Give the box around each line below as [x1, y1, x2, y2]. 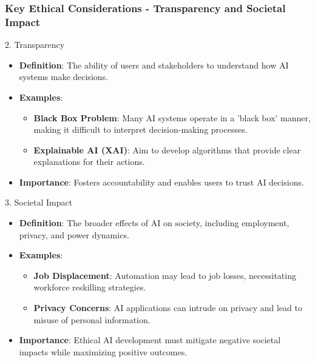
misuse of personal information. [33, 313, 151, 326]
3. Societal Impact [5, 196, 73, 209]
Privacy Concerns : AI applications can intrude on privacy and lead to [33, 301, 302, 314]
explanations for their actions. [33, 155, 145, 168]
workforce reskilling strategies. [33, 281, 146, 293]
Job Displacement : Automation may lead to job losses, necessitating [33, 269, 296, 281]
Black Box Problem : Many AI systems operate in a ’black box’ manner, [33, 111, 311, 124]
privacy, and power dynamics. [19, 228, 129, 241]
